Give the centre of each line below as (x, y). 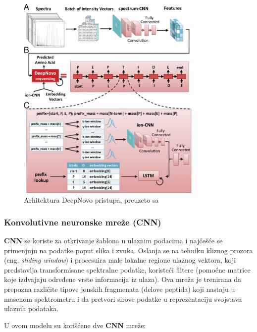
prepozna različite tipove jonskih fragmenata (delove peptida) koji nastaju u (120, 289)
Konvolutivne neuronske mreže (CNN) (83, 222)
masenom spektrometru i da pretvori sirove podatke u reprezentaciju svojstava (123, 299)
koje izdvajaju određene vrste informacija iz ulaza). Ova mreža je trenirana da (123, 279)
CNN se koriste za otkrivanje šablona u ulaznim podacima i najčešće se (113, 241)
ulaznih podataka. (31, 308)
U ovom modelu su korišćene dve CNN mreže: (75, 325)
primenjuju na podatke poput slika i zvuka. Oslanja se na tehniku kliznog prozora (128, 250)
